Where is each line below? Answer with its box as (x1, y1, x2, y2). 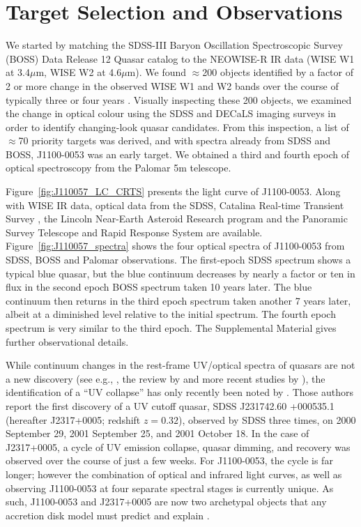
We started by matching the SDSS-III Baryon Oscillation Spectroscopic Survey (6, 38, 343, 52)
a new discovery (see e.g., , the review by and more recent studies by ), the (6, 371, 325, 385)
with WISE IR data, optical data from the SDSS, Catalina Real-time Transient (6, 197, 344, 212)
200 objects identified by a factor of (202, 65, 353, 79)
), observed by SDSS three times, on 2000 (178, 412, 356, 427)
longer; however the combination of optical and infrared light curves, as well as (6, 466, 342, 481)
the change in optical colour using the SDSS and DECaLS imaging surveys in (6, 106, 337, 121)
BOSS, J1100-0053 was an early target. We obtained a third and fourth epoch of (6, 146, 349, 161)
